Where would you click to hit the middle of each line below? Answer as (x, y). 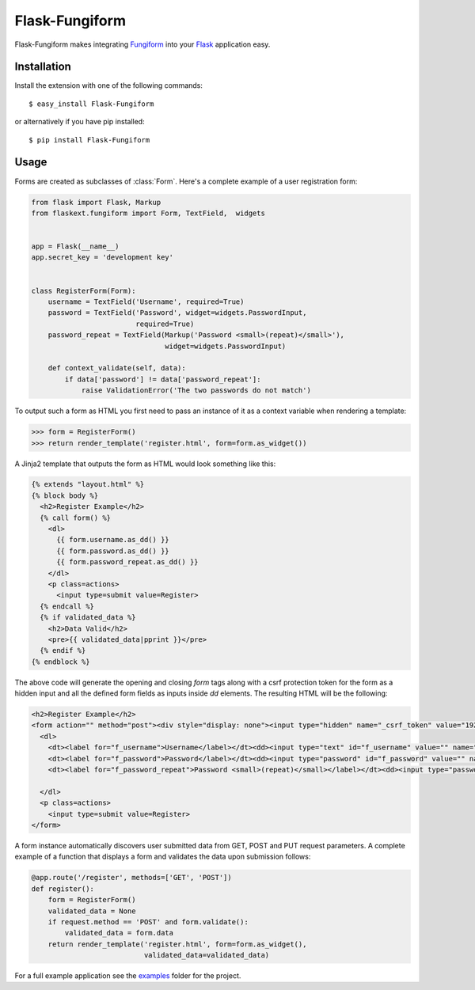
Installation (43, 67)
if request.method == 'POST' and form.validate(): (148, 922)
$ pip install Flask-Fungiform (89, 140)
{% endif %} (63, 651)
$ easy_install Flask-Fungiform (91, 104)
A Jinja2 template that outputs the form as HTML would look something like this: (145, 464)
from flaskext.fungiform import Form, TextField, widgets (148, 213)
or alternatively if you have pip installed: (80, 122)
